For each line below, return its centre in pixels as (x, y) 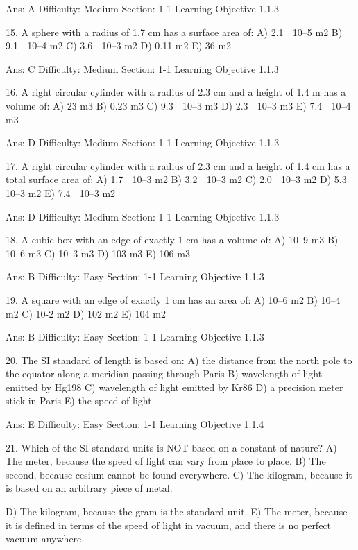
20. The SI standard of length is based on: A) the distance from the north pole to (179, 360)
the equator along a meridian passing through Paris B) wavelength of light (164, 373)
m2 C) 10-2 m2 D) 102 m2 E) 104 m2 (86, 313)
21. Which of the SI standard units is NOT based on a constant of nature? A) (171, 447)
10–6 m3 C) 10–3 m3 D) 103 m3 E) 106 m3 (98, 253)
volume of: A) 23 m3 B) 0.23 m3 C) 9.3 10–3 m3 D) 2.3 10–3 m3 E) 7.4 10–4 (178, 105)
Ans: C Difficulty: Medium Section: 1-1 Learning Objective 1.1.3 (142, 68)
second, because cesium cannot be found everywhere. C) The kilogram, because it (179, 474)
